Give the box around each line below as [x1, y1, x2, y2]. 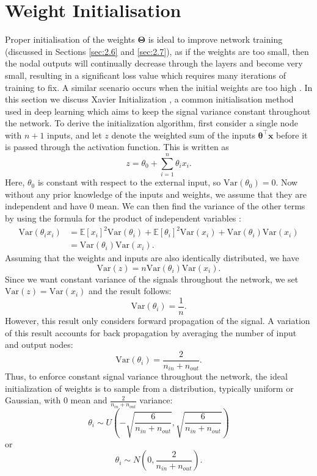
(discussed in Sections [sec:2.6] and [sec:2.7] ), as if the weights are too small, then [5, 45, 309, 57]
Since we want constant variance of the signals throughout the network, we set [5, 272, 299, 285]
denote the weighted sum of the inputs [111, 128, 255, 141]
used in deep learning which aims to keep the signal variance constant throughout [5, 104, 311, 117]
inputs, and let [47, 128, 102, 141]
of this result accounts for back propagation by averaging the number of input [5, 326, 297, 339]
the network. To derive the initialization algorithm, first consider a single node [5, 117, 298, 129]
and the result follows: [88, 284, 172, 297]
